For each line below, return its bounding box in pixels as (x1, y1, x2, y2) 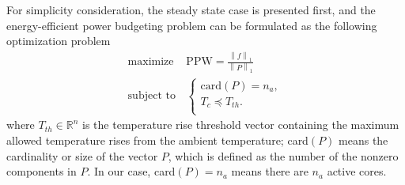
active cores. (327, 163, 387, 179)
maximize (127, 56, 174, 68)
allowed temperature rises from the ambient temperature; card (6, 132, 308, 149)
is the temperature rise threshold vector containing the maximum (82, 116, 399, 133)
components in (6, 163, 77, 179)
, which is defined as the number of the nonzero (168, 147, 399, 164)
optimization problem (6, 32, 111, 49)
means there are (231, 163, 308, 179)
